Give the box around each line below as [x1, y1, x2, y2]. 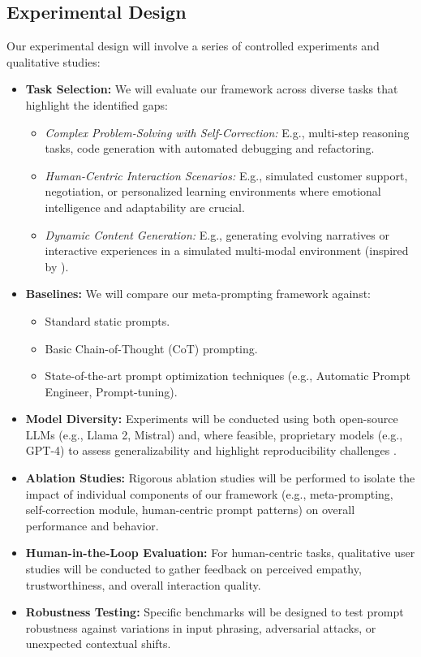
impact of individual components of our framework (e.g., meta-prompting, [25, 485, 393, 502]
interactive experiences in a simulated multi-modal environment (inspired [45, 242, 409, 259]
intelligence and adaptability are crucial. [45, 198, 245, 215]
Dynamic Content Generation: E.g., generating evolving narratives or [45, 226, 389, 243]
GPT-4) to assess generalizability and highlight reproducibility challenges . [25, 442, 397, 459]
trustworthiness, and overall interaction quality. [25, 576, 261, 593]
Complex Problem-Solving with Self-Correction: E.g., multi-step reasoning [45, 123, 410, 140]
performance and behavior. [25, 517, 159, 534]
